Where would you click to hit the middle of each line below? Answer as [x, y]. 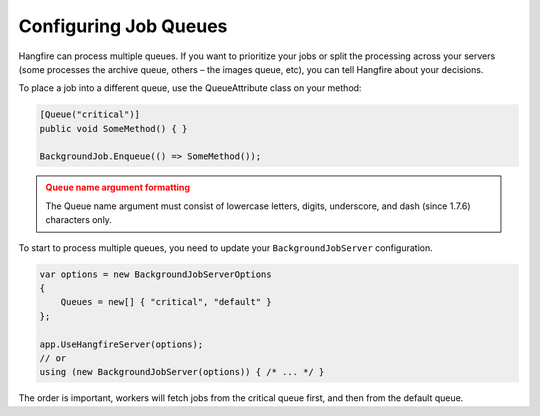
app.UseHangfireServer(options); [121, 344]
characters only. [78, 220]
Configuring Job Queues [123, 26]
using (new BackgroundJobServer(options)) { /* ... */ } [182, 372]
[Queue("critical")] [89, 114]
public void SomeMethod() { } [113, 128]
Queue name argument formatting [117, 187]
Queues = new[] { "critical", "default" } [166, 302]
